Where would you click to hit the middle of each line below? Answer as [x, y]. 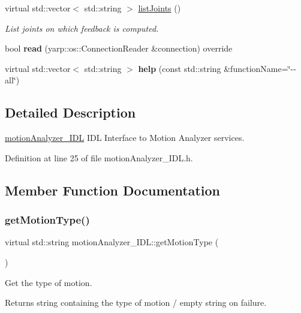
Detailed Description [70, 112]
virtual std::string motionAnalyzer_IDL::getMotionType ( [112, 242]
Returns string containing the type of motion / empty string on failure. [136, 303]
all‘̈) [12, 80]
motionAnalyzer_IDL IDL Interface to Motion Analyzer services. [125, 138]
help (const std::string [180, 68]
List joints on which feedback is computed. [82, 28]
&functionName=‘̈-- [260, 68]
